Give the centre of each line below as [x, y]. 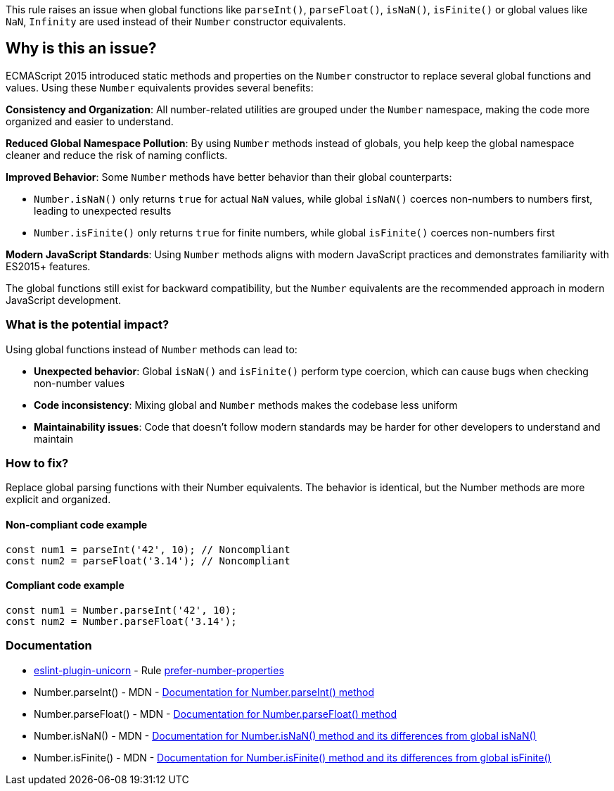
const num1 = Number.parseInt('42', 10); [121, 610]
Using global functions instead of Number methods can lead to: [152, 349]
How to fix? [37, 463]
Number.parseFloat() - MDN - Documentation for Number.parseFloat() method [216, 714]
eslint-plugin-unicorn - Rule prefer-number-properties [159, 670]
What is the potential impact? [88, 325]
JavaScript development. [64, 300]
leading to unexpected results [103, 210]
